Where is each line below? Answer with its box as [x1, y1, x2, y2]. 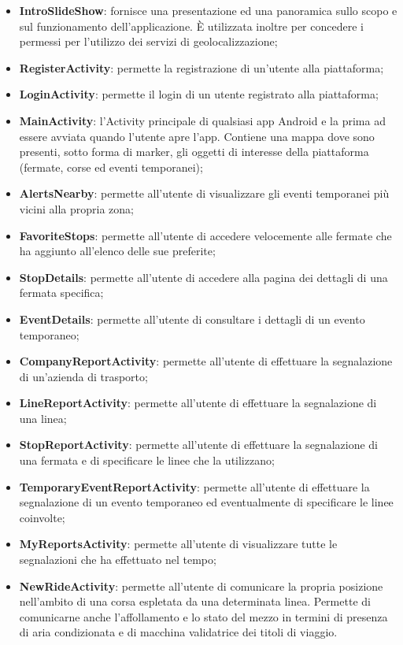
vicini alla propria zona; [19, 200, 134, 217]
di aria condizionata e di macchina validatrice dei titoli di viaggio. [19, 624, 338, 640]
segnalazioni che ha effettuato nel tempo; [19, 551, 216, 568]
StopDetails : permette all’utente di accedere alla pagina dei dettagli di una [19, 269, 388, 285]
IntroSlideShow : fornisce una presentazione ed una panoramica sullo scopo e [19, 2, 397, 18]
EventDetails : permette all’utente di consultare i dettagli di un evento [19, 310, 365, 327]
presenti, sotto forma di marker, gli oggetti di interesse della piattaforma [19, 143, 369, 160]
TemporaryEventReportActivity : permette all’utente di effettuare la [19, 478, 370, 495]
